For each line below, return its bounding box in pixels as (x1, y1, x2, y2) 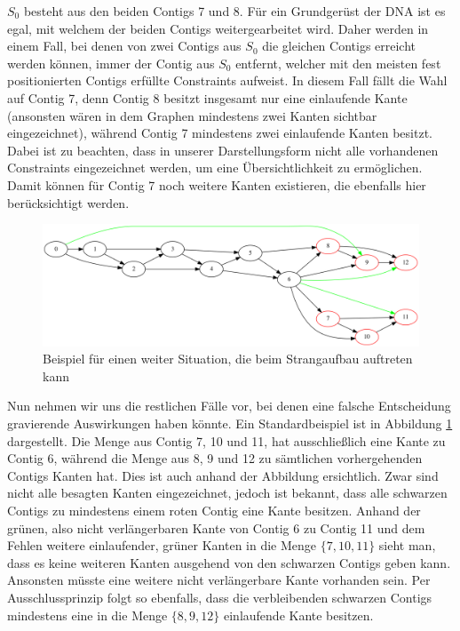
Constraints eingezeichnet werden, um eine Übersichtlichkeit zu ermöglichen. (7, 158, 423, 177)
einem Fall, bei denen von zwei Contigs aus (7, 36, 242, 55)
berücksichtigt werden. (7, 193, 130, 212)
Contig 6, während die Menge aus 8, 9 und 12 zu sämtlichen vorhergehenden (7, 449, 423, 467)
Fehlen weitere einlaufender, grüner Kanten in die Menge (7, 536, 317, 555)
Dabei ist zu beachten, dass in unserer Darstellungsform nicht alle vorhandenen (7, 140, 439, 159)
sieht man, (378, 536, 436, 555)
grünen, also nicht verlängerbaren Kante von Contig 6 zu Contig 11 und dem (7, 518, 425, 537)
